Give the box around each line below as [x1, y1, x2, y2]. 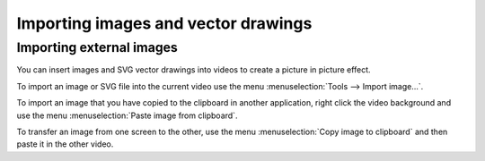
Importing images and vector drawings [16, 13, 313, 33]
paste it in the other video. [16, 139, 114, 149]
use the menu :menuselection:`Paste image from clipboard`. [16, 110, 238, 121]
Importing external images [16, 39, 179, 55]
